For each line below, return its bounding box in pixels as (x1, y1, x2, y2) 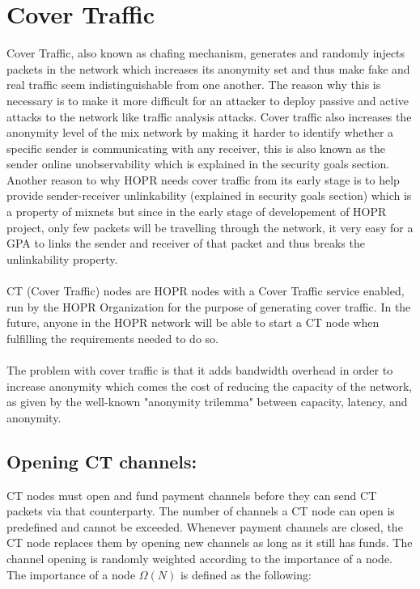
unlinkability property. (6, 250, 118, 267)
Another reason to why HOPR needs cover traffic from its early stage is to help (6, 171, 400, 188)
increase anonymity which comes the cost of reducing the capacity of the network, (6, 377, 413, 394)
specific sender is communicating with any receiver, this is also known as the (6, 139, 386, 156)
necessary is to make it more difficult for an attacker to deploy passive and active (6, 91, 409, 108)
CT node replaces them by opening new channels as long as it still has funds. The (6, 534, 413, 551)
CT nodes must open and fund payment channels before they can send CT (6, 486, 377, 503)
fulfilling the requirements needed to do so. (6, 329, 218, 346)
